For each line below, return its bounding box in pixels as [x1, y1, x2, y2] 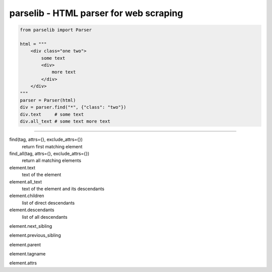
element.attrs [9, 260, 37, 266]
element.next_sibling [9, 223, 52, 229]
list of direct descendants [22, 200, 75, 206]
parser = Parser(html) [20, 98, 76, 103]
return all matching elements [22, 157, 82, 163]
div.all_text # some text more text [20, 119, 111, 124]
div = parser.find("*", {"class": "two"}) [20, 105, 126, 110]
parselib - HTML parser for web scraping [9, 8, 183, 19]
